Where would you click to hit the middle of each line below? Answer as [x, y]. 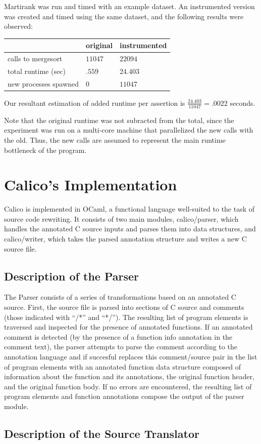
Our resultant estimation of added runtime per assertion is [95, 103]
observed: [18, 26]
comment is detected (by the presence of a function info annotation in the [118, 336]
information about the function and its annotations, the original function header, [129, 376]
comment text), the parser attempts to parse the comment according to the [121, 347]
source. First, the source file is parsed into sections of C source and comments [124, 307]
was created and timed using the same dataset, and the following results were [124, 16]
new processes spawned [43, 83]
